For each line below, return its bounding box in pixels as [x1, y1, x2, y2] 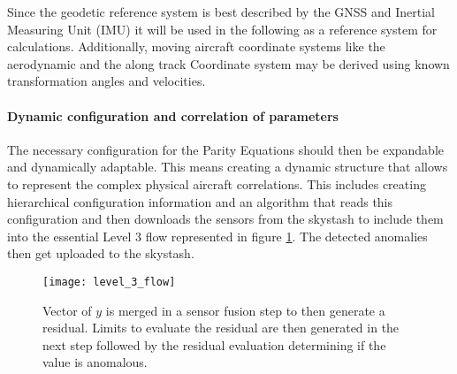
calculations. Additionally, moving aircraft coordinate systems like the [7, 37, 385, 56]
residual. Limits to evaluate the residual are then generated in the [42, 318, 400, 337]
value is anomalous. [42, 353, 148, 371]
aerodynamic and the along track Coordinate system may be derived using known [7, 54, 450, 73]
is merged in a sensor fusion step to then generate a [105, 301, 385, 319]
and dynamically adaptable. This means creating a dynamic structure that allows [7, 157, 448, 176]
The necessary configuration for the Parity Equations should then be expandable [7, 140, 445, 158]
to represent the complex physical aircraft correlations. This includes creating [7, 174, 426, 193]
